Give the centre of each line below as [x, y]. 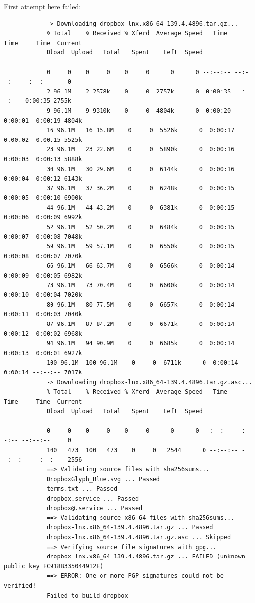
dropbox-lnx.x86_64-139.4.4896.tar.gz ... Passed [130, 528]
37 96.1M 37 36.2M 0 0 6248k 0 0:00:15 [140, 188]
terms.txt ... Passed [82, 489]
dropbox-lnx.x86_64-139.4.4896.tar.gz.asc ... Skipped [139, 537]
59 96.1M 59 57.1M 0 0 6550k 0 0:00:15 [140, 247]
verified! [20, 586]
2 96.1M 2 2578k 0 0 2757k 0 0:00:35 [139, 91]
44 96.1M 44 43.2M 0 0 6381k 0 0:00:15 [140, 208]
